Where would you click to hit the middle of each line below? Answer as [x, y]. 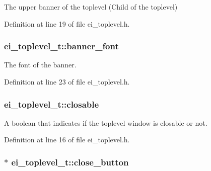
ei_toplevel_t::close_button [70, 162]
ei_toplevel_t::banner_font [61, 46]
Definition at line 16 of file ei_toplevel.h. [67, 140]
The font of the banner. [40, 65]
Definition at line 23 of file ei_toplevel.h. [67, 81]
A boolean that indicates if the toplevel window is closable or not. [106, 122]
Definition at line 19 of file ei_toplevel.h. [67, 23]
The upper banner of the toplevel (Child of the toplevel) [91, 7]
